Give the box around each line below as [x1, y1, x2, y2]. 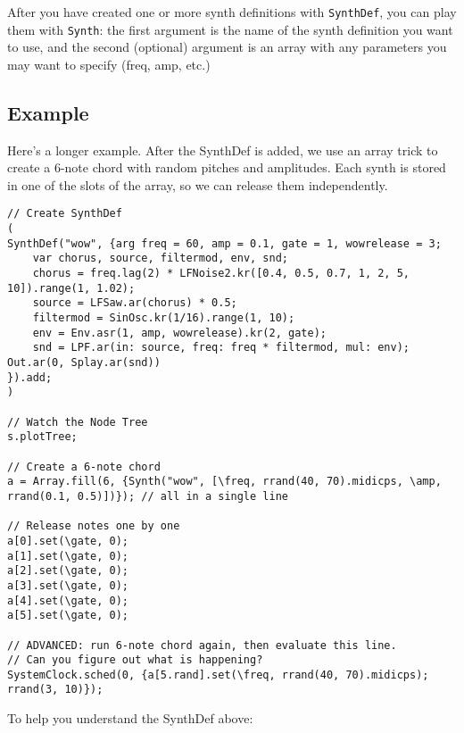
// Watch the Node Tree [7, 415, 148, 429]
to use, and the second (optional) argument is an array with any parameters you [7, 37, 447, 56]
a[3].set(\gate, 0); [7, 579, 129, 592]
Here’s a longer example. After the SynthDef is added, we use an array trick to [7, 140, 438, 159]
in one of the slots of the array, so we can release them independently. [7, 175, 388, 194]
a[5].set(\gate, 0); [7, 609, 129, 622]
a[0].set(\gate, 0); [7, 534, 129, 547]
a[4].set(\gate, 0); [7, 594, 129, 607]
